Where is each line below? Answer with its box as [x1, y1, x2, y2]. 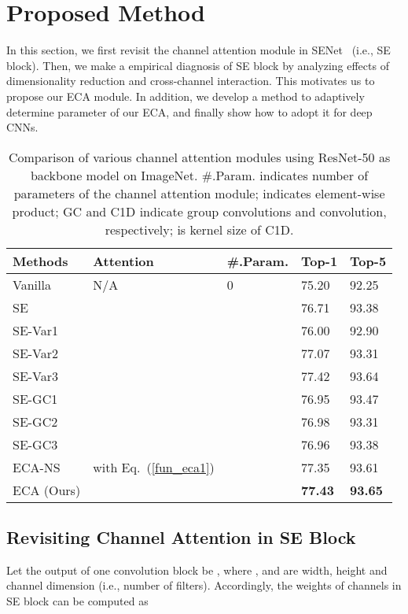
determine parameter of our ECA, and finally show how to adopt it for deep [6, 103, 373, 120]
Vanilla [13, 275, 51, 294]
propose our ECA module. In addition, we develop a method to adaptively [6, 87, 365, 104]
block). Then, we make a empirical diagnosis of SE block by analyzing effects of [6, 57, 389, 73]
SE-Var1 [13, 320, 59, 339]
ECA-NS [13, 457, 61, 476]
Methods [13, 251, 68, 270]
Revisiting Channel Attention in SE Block [6, 525, 356, 549]
